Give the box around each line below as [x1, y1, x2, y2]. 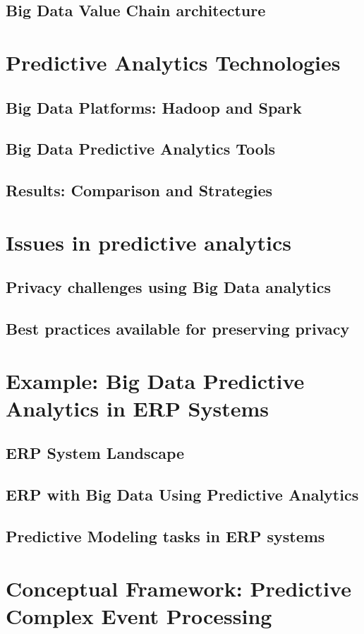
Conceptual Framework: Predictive [6, 573, 351, 602]
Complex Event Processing [6, 601, 272, 630]
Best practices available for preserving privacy [6, 318, 350, 340]
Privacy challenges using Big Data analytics [6, 276, 331, 298]
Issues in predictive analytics [6, 227, 291, 256]
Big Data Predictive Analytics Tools [6, 138, 276, 160]
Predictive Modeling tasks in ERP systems [6, 525, 325, 546]
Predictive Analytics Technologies [6, 47, 341, 76]
